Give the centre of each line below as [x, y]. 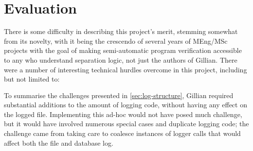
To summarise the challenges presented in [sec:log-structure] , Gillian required [119, 95]
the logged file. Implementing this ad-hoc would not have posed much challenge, [123, 114]
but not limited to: [32, 79]
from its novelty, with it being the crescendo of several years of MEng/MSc [116, 41]
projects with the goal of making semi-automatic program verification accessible [123, 50]
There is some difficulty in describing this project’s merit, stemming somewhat [121, 31]
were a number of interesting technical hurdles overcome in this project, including [126, 69]
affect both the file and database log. [59, 143]
